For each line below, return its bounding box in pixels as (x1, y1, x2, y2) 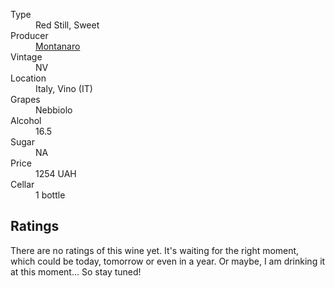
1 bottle (35, 189, 66, 201)
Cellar (10, 179, 35, 190)
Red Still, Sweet (35, 19, 100, 31)
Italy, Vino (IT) (35, 83, 93, 94)
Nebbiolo (35, 104, 73, 116)
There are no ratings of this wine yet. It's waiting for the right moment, (10, 244, 300, 256)
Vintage (10, 51, 43, 63)
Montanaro (35, 40, 81, 52)
